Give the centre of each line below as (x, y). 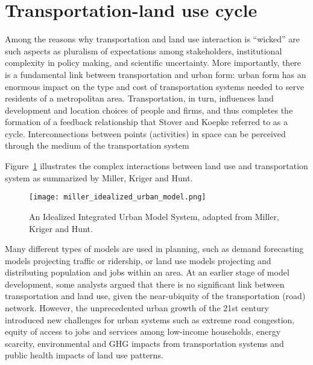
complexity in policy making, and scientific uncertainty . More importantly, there (153, 63)
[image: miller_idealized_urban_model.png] (118, 197)
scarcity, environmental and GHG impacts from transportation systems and (144, 343)
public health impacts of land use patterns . (84, 355)
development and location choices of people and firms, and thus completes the (149, 110)
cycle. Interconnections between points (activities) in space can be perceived (145, 133)
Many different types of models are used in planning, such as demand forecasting (154, 249)
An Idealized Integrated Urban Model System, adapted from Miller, (154, 216)
